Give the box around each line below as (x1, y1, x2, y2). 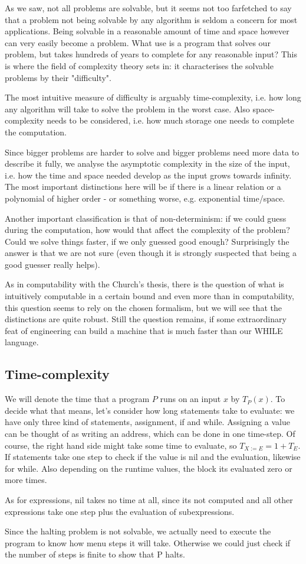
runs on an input (160, 393, 221, 405)
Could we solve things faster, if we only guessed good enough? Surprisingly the (5, 235, 289, 247)
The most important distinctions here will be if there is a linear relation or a (5, 180, 281, 193)
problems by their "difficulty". (5, 71, 111, 83)
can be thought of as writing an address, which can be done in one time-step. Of (5, 427, 295, 440)
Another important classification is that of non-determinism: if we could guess (5, 212, 287, 224)
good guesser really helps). (5, 258, 100, 270)
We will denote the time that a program (5, 393, 150, 405)
